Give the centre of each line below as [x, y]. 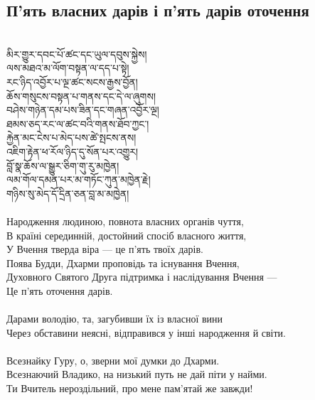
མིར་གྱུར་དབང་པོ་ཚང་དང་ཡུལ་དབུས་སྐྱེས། [77, 54]
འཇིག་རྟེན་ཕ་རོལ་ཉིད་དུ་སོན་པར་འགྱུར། [73, 151]
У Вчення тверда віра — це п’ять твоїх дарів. [105, 249]
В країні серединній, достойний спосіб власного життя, [127, 235]
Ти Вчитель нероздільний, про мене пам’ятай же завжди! [130, 388]
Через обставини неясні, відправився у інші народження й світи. [146, 332]
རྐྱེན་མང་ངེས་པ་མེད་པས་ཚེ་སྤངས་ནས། [71, 137]
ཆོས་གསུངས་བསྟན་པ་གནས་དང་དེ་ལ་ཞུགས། [81, 96]
